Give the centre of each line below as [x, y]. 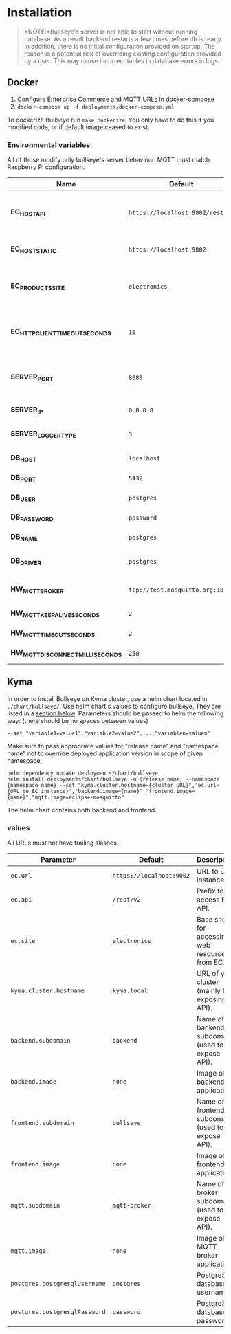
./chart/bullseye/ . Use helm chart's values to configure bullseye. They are [114, 706]
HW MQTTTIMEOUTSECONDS [53, 634]
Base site [212, 920]
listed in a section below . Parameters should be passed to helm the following [115, 713]
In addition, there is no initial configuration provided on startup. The [119, 46]
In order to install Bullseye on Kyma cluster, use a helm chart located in [107, 698]
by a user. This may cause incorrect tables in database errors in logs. [122, 60]
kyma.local [130, 991]
